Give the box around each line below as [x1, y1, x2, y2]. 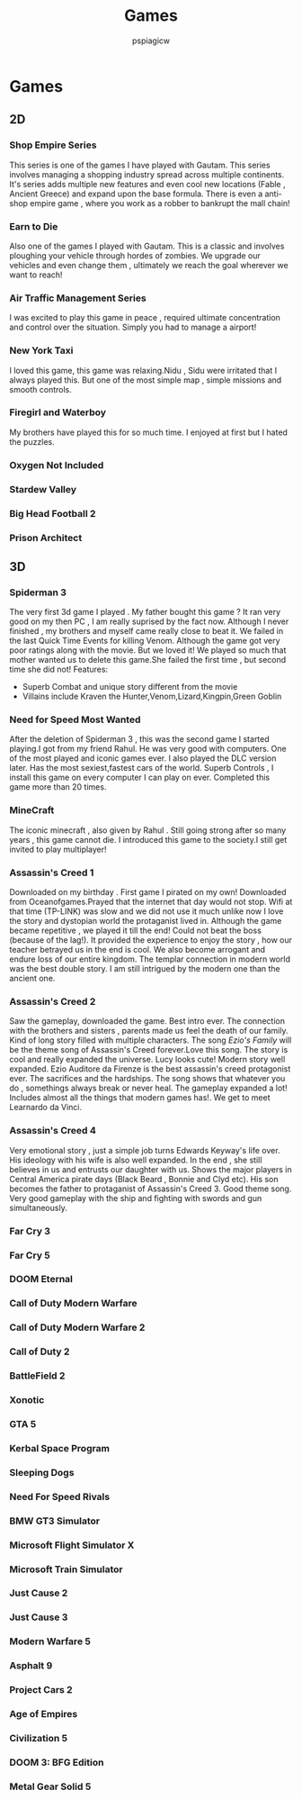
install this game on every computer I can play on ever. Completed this [9, 772, 271, 783]
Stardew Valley [9, 483, 77, 495]
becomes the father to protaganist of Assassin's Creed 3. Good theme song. [9, 1183, 292, 1194]
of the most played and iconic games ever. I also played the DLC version [9, 753, 277, 764]
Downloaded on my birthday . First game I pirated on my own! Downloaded [9, 887, 287, 898]
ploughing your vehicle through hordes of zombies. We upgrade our [9, 249, 261, 261]
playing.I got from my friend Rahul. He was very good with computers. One [9, 744, 287, 755]
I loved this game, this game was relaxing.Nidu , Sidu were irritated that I [9, 365, 277, 375]
